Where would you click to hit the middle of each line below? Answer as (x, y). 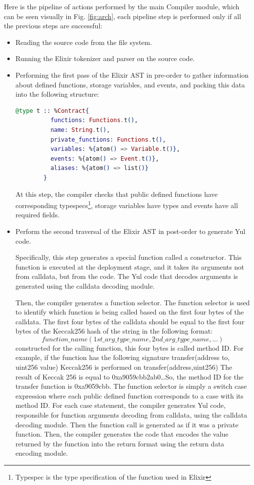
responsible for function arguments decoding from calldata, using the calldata (131, 415)
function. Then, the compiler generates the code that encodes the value (122, 434)
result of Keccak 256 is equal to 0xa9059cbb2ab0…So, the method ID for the (129, 376)
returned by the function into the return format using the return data (120, 443)
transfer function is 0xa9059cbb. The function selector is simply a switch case (131, 386)
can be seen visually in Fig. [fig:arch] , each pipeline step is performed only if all (123, 16)
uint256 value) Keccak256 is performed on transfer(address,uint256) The (124, 367)
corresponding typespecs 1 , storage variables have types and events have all (127, 204)
